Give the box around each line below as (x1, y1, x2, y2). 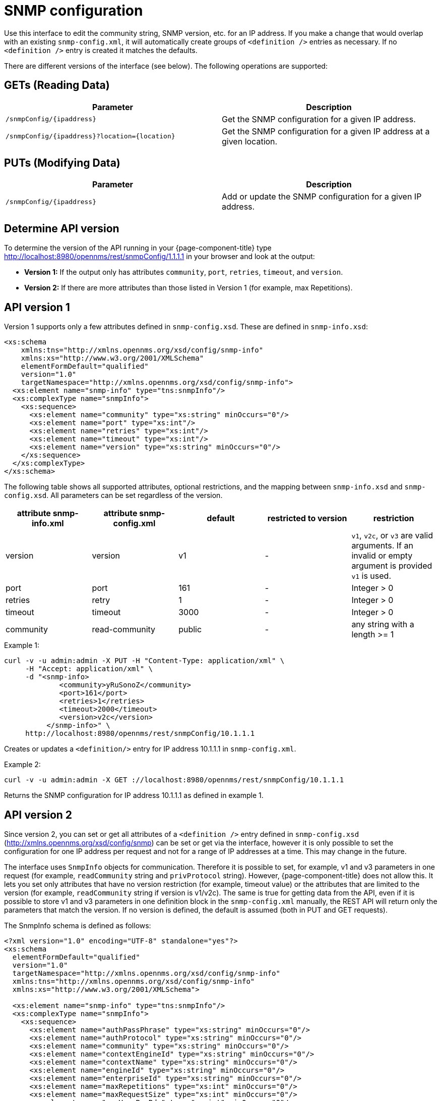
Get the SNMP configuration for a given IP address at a (222, 126, 430, 136)
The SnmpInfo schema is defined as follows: (4, 921, 151, 930)
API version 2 (4, 808, 73, 821)
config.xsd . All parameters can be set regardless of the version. (4, 491, 223, 500)
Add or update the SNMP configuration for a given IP (222, 191, 422, 202)
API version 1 (4, 301, 70, 314)
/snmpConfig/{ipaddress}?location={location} (6, 132, 175, 140)
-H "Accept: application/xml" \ (25, 665, 153, 673)
